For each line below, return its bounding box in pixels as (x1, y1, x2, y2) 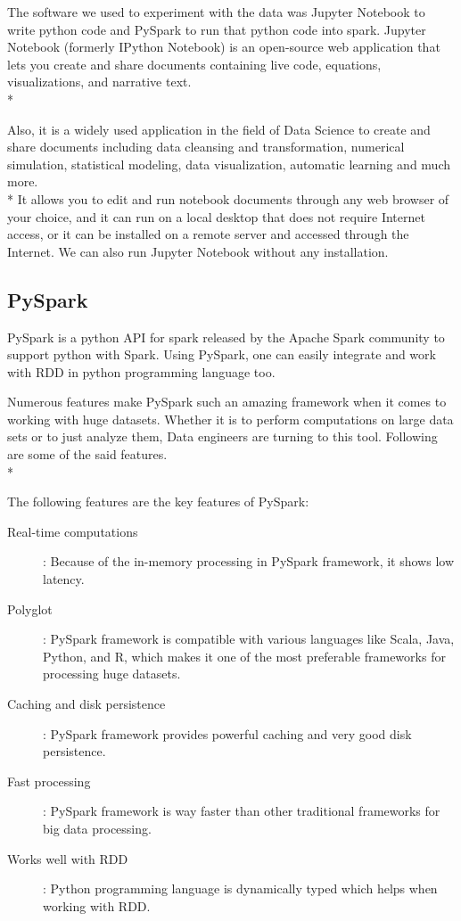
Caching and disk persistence (7, 695, 166, 713)
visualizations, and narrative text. (7, 72, 192, 91)
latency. (43, 570, 85, 588)
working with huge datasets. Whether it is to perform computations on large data (7, 409, 454, 428)
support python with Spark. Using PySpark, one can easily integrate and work (7, 345, 436, 364)
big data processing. (43, 818, 152, 837)
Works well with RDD (7, 849, 128, 868)
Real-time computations (7, 522, 138, 540)
